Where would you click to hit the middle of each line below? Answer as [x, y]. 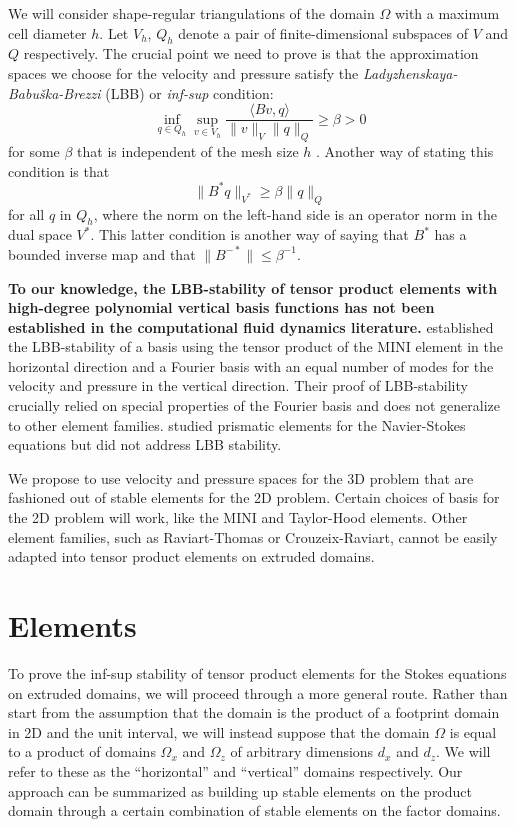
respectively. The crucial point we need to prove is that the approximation [251, 53]
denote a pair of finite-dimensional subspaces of [323, 32]
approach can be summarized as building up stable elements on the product [240, 790]
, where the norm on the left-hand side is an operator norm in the [295, 213]
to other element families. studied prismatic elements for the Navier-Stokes [237, 424]
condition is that [59, 170]
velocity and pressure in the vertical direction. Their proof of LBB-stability [238, 385]
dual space [40, 234]
